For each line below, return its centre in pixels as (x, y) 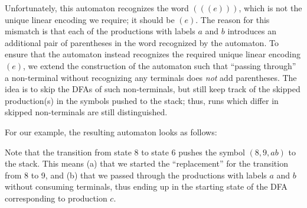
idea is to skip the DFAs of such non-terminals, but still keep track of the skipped (153, 89)
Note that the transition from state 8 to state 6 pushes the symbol (125, 152)
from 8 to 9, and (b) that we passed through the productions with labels (136, 175)
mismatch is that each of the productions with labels (100, 31)
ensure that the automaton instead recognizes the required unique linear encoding (153, 54)
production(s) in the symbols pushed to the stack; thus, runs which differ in (142, 100)
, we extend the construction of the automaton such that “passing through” (160, 65)
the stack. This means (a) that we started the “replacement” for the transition (146, 163)
